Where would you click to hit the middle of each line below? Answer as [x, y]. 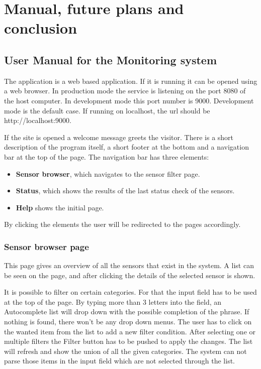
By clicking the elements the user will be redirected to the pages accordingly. [122, 224]
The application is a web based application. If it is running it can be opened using [131, 81]
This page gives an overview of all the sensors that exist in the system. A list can [129, 265]
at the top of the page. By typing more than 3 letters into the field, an [113, 301]
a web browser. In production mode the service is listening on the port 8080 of [125, 91]
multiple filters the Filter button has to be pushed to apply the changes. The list [128, 341]
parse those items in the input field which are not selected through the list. [119, 361]
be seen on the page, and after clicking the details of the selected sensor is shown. [130, 275]
